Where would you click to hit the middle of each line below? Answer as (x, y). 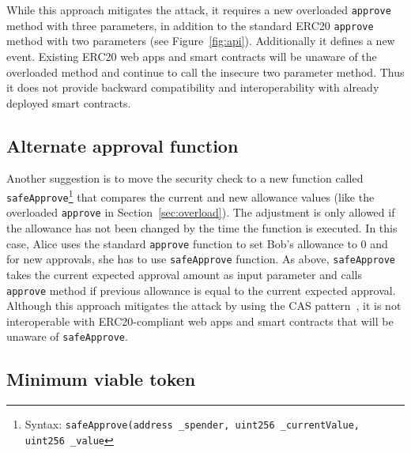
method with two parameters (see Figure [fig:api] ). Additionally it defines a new (201, 41)
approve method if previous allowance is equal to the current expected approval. (201, 290)
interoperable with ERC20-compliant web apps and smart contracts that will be (200, 321)
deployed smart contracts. (69, 102)
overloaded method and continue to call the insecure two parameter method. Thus (205, 72)
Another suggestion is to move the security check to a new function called (185, 178)
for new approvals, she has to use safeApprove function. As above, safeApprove (201, 259)
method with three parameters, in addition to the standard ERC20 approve (190, 25)
